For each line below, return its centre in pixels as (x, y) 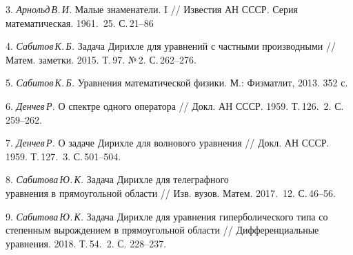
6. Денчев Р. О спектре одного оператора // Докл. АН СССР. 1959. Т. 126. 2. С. (175, 105)
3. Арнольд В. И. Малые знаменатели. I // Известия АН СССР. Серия (152, 9)
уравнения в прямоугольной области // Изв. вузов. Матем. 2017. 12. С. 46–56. (171, 192)
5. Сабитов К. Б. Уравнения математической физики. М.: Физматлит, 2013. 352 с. (177, 83)
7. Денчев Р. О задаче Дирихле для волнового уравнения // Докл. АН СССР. (168, 143)
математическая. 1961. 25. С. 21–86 (80, 22)
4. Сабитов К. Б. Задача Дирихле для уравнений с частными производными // (171, 46)
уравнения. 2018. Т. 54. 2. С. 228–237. (86, 243)
